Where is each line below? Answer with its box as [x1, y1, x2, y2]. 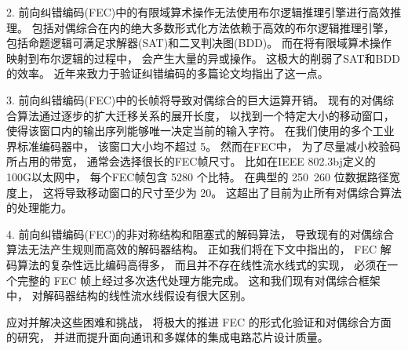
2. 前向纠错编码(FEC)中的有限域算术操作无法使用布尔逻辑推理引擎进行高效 [6, 4, 391, 20]
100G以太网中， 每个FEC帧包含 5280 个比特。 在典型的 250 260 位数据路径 [6, 168, 389, 184]
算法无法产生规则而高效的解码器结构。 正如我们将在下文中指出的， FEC [6, 241, 377, 257]
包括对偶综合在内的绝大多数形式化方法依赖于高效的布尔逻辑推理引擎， [31, 19, 395, 35]
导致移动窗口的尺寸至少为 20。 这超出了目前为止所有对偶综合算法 [64, 184, 402, 200]
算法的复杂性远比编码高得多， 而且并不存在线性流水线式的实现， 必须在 [16, 256, 388, 272]
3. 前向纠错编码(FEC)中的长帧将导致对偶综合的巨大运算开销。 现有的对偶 [6, 91, 383, 108]
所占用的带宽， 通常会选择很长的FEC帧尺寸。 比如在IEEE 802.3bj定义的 [6, 153, 376, 170]
